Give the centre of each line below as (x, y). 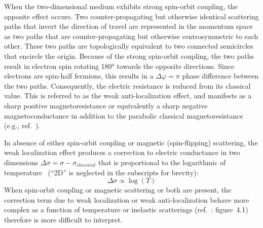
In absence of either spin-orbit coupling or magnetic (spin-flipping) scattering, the (131, 142)
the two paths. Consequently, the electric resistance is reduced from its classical (127, 85)
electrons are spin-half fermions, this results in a (79, 76)
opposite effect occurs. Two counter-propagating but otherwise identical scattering (131, 16)
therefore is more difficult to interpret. (63, 219)
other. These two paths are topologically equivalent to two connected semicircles (129, 46)
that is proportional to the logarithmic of (162, 162)
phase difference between (220, 76)
